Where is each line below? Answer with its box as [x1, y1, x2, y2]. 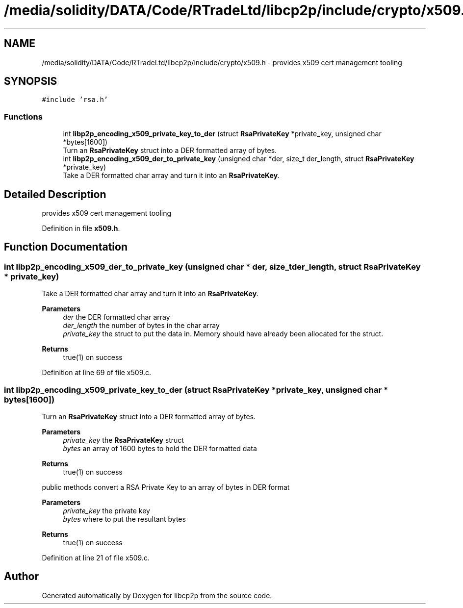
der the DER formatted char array [63, 313, 170, 322]
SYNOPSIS [4, 75, 57, 88]
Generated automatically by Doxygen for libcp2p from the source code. [42, 591, 272, 600]
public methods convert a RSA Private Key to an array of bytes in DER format [42, 483, 290, 491]
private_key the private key [63, 507, 150, 515]
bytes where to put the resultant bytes [63, 515, 186, 523]
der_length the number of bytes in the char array [63, 321, 220, 330]
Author [4, 570, 39, 583]
